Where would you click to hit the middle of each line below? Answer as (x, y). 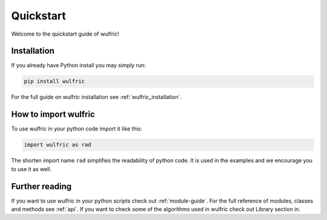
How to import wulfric (53, 115)
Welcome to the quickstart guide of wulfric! (65, 34)
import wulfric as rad (58, 145)
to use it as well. (31, 169)
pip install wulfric (54, 81)
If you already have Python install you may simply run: (79, 65)
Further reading (41, 186)
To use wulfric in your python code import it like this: (77, 129)
